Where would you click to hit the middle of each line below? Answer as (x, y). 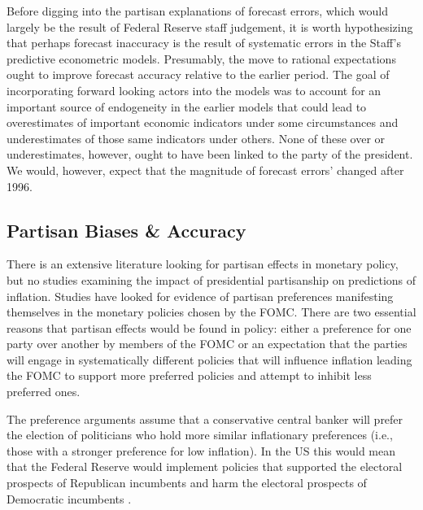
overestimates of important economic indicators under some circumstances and (203, 122)
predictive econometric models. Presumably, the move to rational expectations (201, 58)
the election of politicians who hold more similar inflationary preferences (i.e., (200, 435)
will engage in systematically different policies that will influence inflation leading (209, 359)
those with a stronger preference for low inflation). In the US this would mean (201, 450)
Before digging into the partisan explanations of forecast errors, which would (197, 11)
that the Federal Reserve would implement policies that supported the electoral (205, 466)
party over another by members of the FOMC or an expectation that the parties (207, 344)
